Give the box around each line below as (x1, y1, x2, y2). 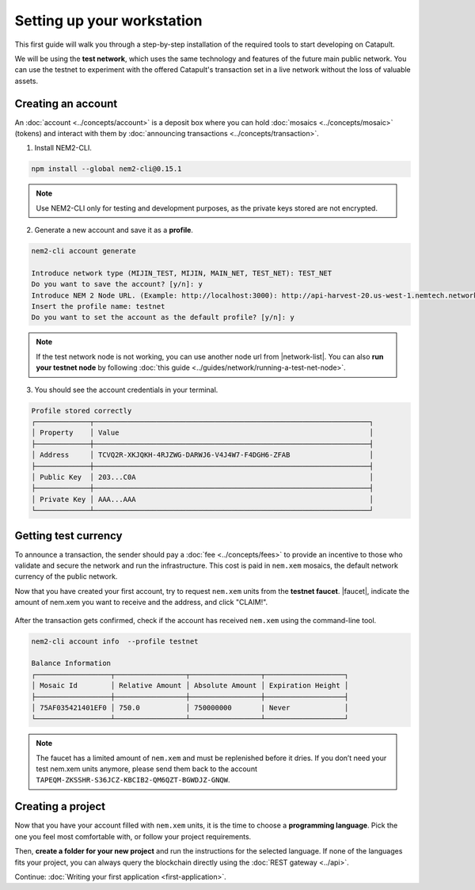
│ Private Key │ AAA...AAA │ (31, 495, 374, 504)
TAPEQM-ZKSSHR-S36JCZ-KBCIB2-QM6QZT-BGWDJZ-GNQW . (36, 775, 230, 785)
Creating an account (14, 97, 118, 110)
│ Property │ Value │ (31, 428, 374, 437)
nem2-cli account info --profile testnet (31, 637, 199, 645)
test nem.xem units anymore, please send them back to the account (36, 764, 257, 774)
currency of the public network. (14, 572, 118, 581)
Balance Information (31, 659, 111, 668)
